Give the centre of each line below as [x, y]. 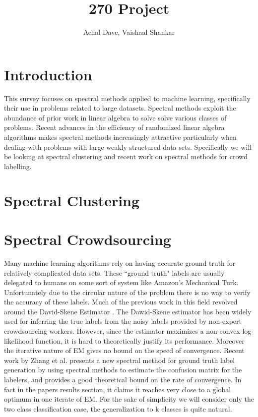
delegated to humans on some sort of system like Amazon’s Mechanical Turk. [121, 282]
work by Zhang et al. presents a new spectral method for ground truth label [120, 360]
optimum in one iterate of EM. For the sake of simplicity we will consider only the [129, 399]
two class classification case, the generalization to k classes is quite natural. [118, 408]
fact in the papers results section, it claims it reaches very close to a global [118, 389]
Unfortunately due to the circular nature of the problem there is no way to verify [127, 292]
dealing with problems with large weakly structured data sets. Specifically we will [128, 147]
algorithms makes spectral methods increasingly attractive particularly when [120, 137]
